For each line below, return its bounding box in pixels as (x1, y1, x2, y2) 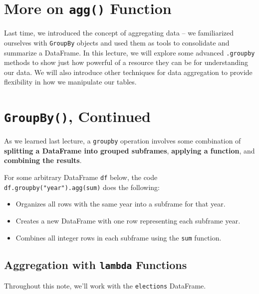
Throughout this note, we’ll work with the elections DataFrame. (4, 280, 206, 290)
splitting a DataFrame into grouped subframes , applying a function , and (4, 145, 255, 155)
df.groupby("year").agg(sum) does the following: (4, 181, 160, 192)
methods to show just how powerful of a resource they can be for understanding (4, 57, 249, 67)
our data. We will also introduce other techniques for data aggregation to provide (4, 66, 253, 77)
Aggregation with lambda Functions (4, 256, 187, 272)
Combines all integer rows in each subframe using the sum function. (15, 232, 222, 242)
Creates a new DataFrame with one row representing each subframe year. (15, 215, 241, 225)
